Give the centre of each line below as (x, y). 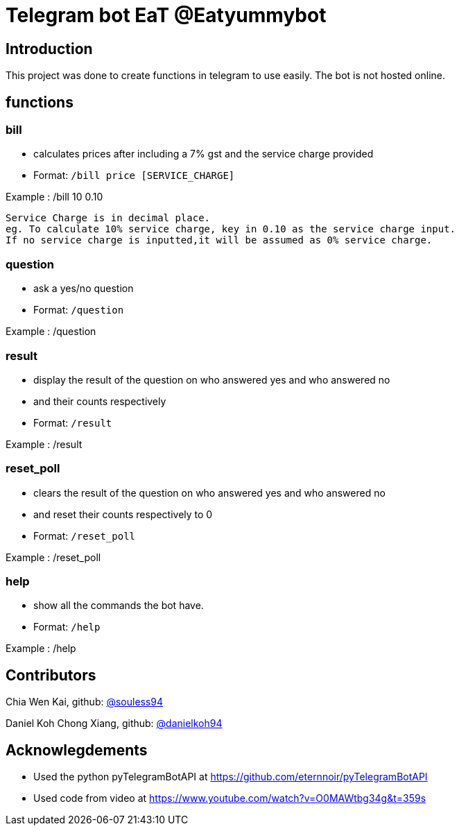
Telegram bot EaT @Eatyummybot (166, 15)
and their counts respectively (100, 401)
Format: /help (67, 627)
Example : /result (44, 444)
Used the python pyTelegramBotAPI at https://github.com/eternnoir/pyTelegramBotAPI (231, 777)
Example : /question (51, 332)
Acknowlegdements (77, 750)
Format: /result (73, 422)
